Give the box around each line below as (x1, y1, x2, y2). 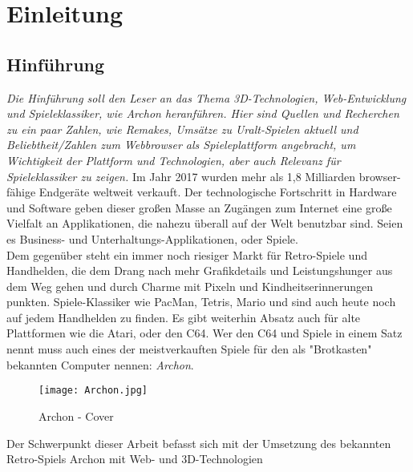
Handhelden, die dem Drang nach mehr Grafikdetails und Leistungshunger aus (6, 262, 393, 279)
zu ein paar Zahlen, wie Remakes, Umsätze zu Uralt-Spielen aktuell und (6, 120, 358, 137)
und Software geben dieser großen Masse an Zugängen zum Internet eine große (6, 199, 392, 216)
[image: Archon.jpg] (38, 385, 148, 397)
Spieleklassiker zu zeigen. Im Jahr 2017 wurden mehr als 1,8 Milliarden (6, 167, 356, 184)
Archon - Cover (38, 407, 114, 424)
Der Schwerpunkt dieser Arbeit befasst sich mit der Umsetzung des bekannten (6, 434, 391, 451)
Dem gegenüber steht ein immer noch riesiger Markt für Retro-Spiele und (6, 246, 367, 263)
